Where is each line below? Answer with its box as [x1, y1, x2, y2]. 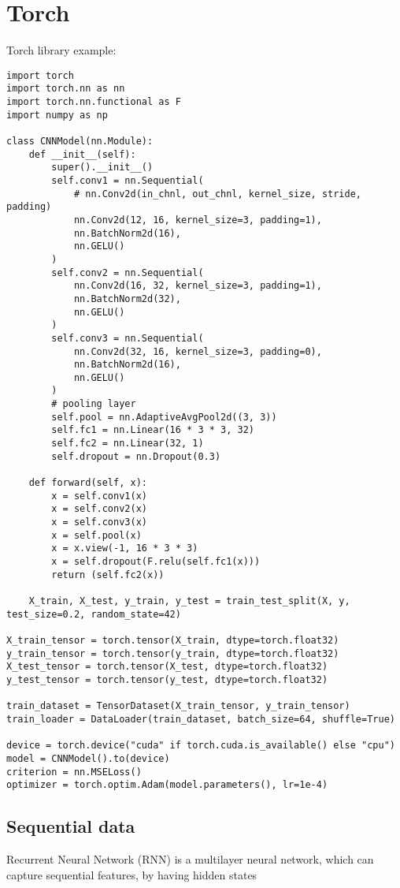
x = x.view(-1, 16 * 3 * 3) [51, 543, 198, 554]
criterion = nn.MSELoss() [6, 766, 142, 778]
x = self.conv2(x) [51, 503, 147, 515]
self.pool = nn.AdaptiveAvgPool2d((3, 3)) [51, 411, 277, 423]
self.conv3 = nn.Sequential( [51, 332, 204, 344]
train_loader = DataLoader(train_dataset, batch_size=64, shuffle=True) [6, 713, 395, 725]
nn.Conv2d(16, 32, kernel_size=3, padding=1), [73, 280, 322, 292]
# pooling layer [51, 398, 136, 410]
